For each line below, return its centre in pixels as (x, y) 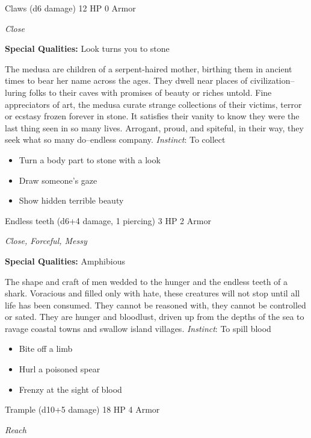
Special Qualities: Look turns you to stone (87, 48)
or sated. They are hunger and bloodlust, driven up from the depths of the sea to (155, 317)
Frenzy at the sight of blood (70, 389)
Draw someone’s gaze (58, 180)
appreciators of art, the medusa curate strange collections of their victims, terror (153, 104)
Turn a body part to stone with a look (90, 159)
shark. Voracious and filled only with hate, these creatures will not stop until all (152, 293)
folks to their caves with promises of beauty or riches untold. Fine (150, 92)
